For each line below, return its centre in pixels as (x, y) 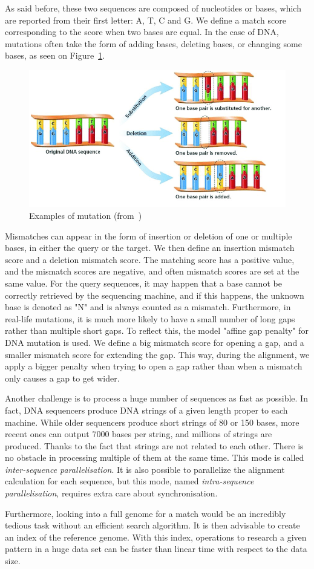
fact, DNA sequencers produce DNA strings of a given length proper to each (146, 410)
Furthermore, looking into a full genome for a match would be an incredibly (146, 513)
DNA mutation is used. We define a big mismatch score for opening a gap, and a (155, 342)
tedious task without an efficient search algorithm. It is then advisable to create (152, 525)
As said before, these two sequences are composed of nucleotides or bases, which (153, 8)
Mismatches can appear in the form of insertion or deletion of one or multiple (149, 236)
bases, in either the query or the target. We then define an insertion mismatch (150, 248)
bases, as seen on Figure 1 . (55, 55)
